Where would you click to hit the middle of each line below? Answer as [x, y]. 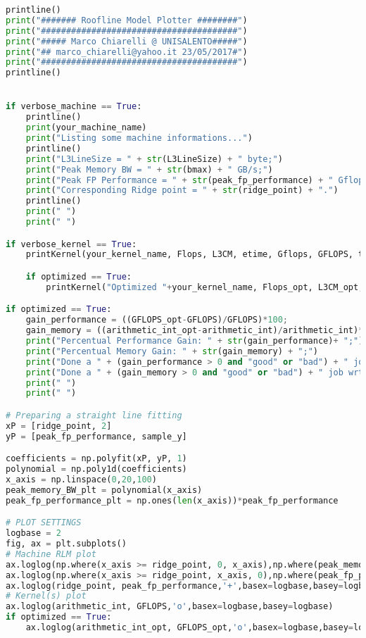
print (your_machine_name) [86, 128]
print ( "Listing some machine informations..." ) [139, 138]
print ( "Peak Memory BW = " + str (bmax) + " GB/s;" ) [149, 169]
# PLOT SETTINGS [44, 523]
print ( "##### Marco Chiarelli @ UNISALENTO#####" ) [127, 41]
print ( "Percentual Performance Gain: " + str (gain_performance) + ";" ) [195, 341]
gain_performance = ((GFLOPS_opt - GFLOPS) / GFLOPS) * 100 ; [157, 320]
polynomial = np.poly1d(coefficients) [96, 469]
